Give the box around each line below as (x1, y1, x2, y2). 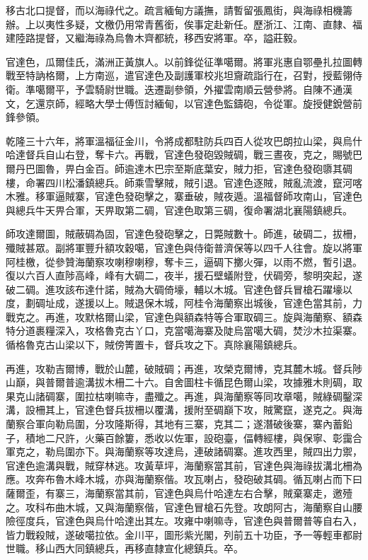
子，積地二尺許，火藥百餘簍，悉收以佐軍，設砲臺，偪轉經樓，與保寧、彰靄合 (6, 430, 362, 445)
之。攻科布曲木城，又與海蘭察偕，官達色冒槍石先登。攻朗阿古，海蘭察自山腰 (6, 499, 362, 514)
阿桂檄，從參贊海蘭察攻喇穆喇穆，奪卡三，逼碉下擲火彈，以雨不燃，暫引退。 (6, 254, 362, 269)
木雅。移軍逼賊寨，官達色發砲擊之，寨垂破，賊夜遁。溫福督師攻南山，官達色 (6, 189, 362, 204)
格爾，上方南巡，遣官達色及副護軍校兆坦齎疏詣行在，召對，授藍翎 (45, 68, 352, 83)
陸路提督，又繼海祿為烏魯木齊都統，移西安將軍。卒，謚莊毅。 (15, 30, 303, 45)
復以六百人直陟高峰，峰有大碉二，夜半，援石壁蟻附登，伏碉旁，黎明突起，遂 (6, 268, 362, 283)
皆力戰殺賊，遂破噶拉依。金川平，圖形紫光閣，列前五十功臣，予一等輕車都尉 (6, 527, 362, 542)
